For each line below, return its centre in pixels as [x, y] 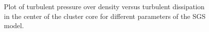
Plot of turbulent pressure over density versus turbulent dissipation [104, 6]
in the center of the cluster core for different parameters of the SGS [105, 16]
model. [14, 25]
